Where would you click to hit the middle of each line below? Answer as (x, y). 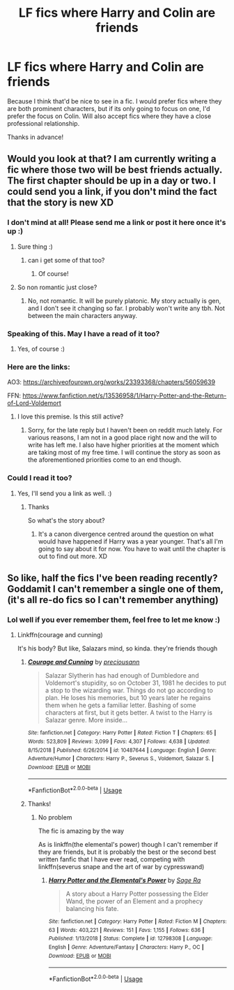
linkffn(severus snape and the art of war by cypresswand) (121, 867)
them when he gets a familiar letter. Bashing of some (120, 705)
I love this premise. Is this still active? (70, 416)
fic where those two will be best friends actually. (115, 170)
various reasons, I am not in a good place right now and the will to (122, 437)
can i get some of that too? (66, 260)
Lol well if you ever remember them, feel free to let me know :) (114, 620)
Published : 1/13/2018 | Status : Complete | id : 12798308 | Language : (131, 939)
